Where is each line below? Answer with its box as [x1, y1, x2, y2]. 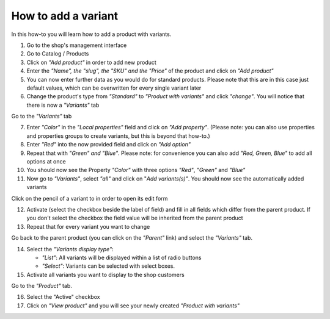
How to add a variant [11, 9, 119, 23]
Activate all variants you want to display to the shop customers [26, 271, 185, 278]
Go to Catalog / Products [26, 50, 89, 57]
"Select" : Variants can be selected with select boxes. [42, 262, 175, 270]
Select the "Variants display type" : [26, 245, 114, 253]
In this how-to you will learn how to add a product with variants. [11, 30, 172, 38]
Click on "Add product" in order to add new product [26, 59, 157, 66]
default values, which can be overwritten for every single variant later [26, 84, 202, 91]
